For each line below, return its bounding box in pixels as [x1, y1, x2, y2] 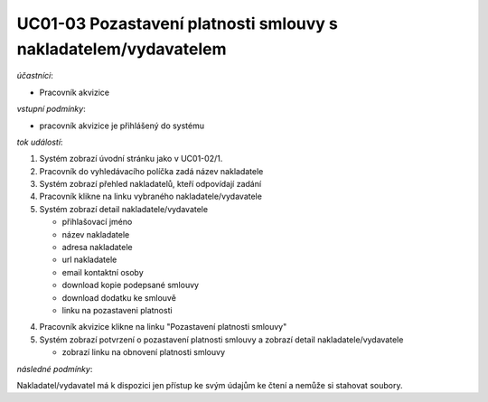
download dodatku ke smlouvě [61, 292, 176, 303]
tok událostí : [16, 136, 63, 147]
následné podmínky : [16, 363, 93, 374]
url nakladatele [61, 254, 117, 266]
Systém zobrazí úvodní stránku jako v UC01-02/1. [39, 154, 223, 164]
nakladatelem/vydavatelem [16, 39, 227, 59]
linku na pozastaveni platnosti [61, 304, 173, 315]
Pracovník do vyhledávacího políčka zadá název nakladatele [39, 165, 264, 176]
